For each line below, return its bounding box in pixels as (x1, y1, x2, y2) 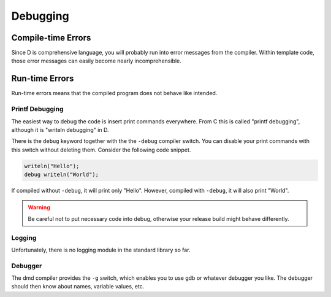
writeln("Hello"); (24, 163, 80, 169)
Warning (28, 204, 50, 211)
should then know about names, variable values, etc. (11, 283, 145, 290)
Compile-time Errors (11, 33, 91, 43)
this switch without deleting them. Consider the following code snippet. (11, 146, 191, 153)
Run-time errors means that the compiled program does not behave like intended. (11, 90, 218, 97)
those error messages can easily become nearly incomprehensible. (11, 57, 182, 64)
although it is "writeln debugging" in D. (11, 126, 109, 133)
